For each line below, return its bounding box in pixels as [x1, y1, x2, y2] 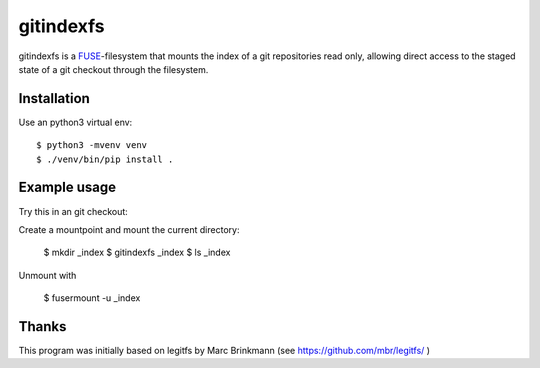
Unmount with [18, 269, 77, 281]
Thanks [18, 318, 67, 335]
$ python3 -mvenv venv [36, 140, 148, 151]
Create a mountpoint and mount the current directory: [18, 223, 240, 235]
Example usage [18, 179, 117, 196]
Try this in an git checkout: [18, 205, 129, 217]
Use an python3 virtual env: [18, 116, 133, 128]
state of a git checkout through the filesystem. [18, 63, 209, 75]
